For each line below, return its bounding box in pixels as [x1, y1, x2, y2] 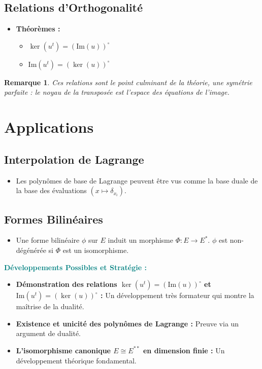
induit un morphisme [108, 235, 173, 245]
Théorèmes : [16, 23, 60, 34]
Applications [4, 117, 94, 137]
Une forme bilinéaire [16, 235, 80, 245]
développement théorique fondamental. [16, 355, 137, 365]
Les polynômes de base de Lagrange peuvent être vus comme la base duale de [16, 175, 258, 186]
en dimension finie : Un [143, 345, 225, 355]
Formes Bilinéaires [4, 211, 103, 227]
